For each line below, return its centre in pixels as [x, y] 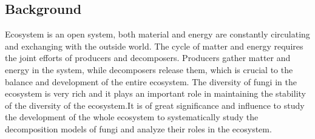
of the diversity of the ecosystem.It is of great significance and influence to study [155, 105]
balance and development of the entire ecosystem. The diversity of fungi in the [151, 81]
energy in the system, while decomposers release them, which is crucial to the [149, 69]
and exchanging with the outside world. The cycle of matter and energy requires [154, 46]
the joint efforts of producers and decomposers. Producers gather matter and [148, 58]
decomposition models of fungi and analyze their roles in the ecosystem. [138, 128]
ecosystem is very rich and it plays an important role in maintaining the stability [155, 93]
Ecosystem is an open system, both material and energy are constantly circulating [157, 34]
